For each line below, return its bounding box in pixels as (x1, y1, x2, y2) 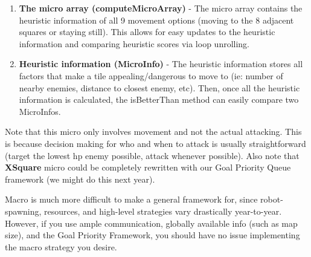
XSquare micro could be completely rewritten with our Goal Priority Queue (5, 161, 291, 174)
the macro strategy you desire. (5, 240, 117, 253)
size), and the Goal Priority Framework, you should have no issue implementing (5, 229, 300, 241)
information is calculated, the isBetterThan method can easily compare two (19, 93, 299, 106)
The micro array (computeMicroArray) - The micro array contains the (19, 2, 303, 14)
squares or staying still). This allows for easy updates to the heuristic (19, 25, 275, 38)
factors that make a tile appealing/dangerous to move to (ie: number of (19, 69, 283, 82)
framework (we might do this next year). (5, 172, 155, 185)
